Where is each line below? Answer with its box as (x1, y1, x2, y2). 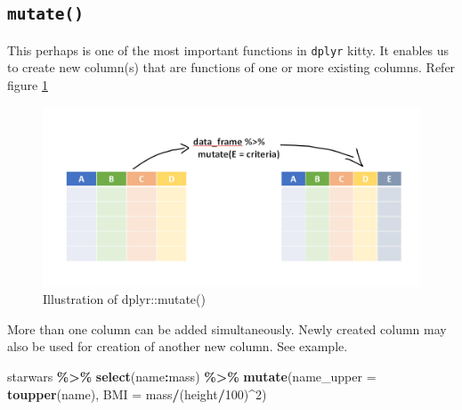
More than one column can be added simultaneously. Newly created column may (7, 319, 447, 338)
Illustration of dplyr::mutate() (43, 290, 206, 308)
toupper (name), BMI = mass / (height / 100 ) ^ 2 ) (7, 384, 267, 403)
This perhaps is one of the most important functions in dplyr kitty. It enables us (7, 40, 450, 59)
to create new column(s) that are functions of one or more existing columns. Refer (7, 58, 456, 77)
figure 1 (7, 76, 48, 94)
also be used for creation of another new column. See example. (7, 337, 348, 356)
